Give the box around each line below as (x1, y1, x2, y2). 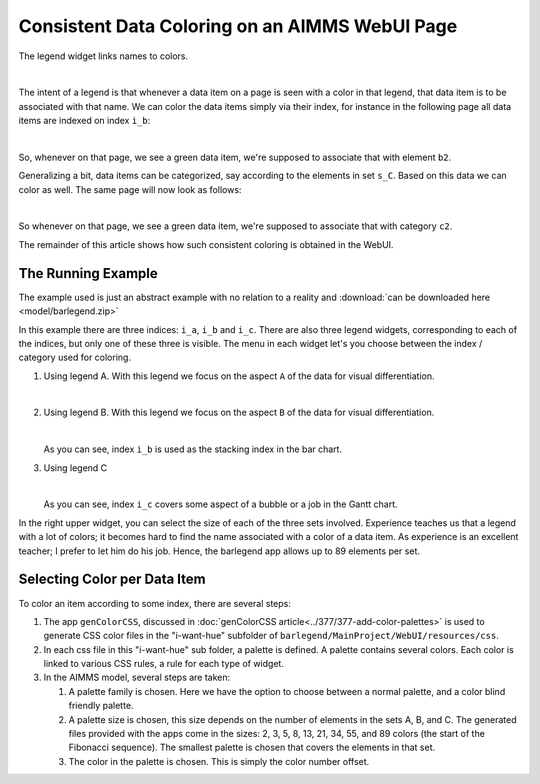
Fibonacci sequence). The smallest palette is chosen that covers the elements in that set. (68, 741, 436, 754)
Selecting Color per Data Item (18, 571, 206, 588)
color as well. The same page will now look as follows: (18, 183, 242, 195)
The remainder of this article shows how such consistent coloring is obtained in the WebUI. (18, 238, 394, 250)
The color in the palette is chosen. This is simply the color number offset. (68, 755, 370, 767)
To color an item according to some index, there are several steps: (18, 597, 292, 609)
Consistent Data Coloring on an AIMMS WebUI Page (18, 15, 458, 37)
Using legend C (43, 461, 108, 474)
